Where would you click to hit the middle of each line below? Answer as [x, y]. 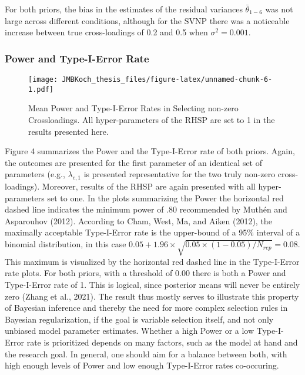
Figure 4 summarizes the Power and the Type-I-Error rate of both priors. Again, [150, 151]
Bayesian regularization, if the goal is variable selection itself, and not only [139, 319]
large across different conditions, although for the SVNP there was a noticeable [147, 20]
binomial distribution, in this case [66, 244]
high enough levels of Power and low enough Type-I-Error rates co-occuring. [142, 365]
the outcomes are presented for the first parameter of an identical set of [134, 162]
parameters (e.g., [35, 174]
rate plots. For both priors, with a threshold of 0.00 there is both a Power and [145, 273]
